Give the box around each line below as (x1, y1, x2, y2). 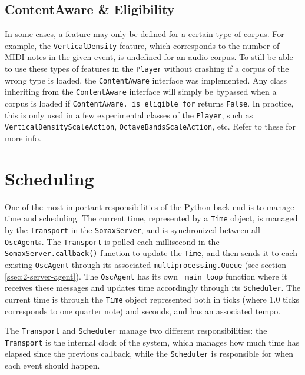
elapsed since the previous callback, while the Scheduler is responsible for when (5, 347, 294, 360)
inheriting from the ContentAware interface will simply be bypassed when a (5, 85, 277, 98)
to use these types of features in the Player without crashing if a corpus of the (5, 62, 289, 75)
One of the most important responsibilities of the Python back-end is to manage (5, 200, 294, 213)
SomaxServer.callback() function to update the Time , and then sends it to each (5, 247, 298, 259)
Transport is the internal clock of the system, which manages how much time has (5, 336, 300, 348)
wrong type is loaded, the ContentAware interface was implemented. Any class (5, 74, 287, 86)
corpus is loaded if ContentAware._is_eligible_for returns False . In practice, (5, 97, 294, 109)
